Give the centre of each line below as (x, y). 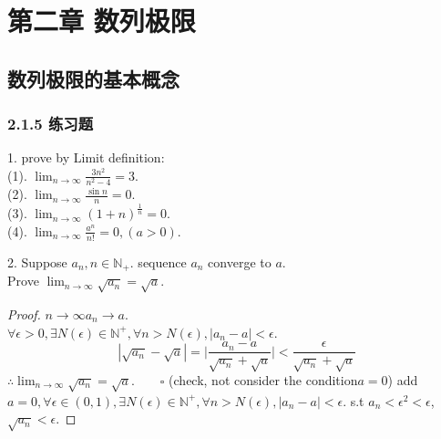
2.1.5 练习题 (51, 124)
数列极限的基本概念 (93, 78)
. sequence (158, 261)
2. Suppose (37, 261)
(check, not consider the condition (263, 379)
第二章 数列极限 (102, 21)
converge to (240, 261)
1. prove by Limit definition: (86, 157)
